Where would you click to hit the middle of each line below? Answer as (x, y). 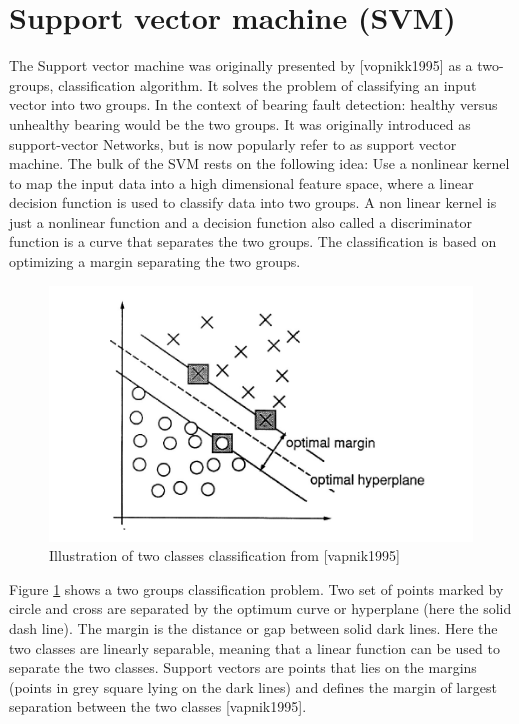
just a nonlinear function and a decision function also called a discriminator (240, 221)
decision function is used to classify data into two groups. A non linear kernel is (253, 202)
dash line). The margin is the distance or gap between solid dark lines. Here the (253, 627)
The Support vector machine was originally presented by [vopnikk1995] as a (241, 65)
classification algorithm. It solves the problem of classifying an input (267, 84)
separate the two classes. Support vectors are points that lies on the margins (243, 667)
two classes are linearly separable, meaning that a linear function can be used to (254, 647)
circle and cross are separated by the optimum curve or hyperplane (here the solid (260, 608)
